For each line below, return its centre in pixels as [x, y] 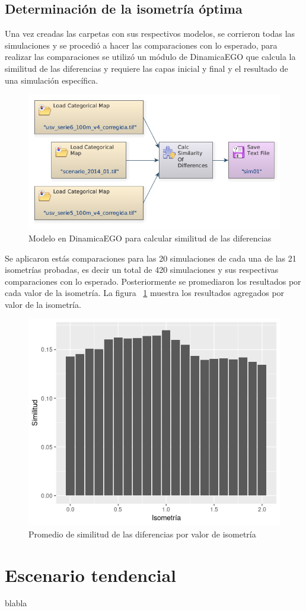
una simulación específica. [52, 80]
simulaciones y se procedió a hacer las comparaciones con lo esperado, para [141, 45]
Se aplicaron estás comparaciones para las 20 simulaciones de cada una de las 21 [151, 258]
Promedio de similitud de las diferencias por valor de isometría [142, 534]
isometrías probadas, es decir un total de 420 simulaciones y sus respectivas [142, 270]
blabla [16, 603]
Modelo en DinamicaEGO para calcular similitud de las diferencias [150, 238]
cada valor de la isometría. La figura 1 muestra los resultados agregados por [145, 293]
